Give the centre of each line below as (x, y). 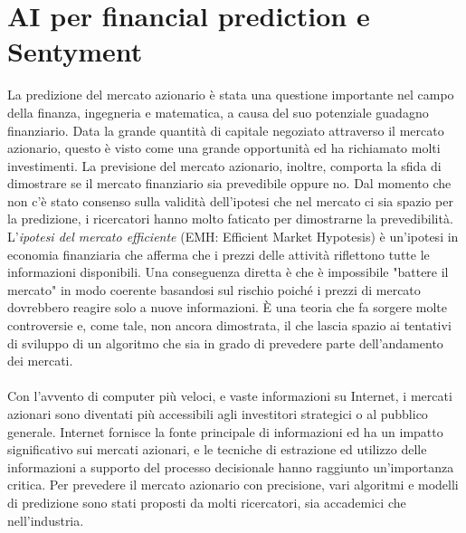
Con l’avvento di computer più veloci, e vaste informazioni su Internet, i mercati (230, 396)
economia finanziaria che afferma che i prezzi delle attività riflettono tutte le (219, 254)
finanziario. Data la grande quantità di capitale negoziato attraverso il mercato (226, 130)
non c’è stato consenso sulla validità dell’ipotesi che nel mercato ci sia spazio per (230, 200)
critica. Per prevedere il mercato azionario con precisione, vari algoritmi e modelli (233, 485)
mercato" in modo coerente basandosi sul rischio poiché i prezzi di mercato (214, 289)
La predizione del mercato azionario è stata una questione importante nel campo (231, 95)
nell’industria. (46, 520)
